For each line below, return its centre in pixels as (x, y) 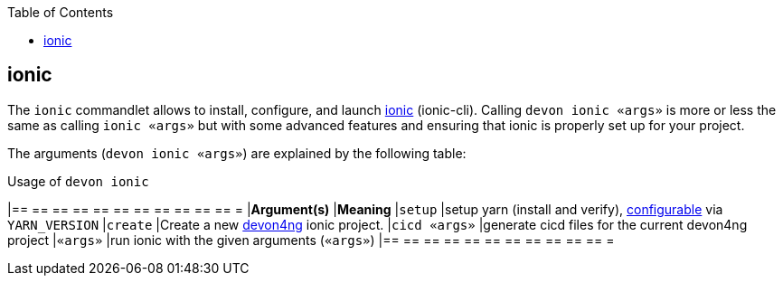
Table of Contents (61, 12)
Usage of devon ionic (78, 181)
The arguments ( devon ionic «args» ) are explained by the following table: (237, 153)
